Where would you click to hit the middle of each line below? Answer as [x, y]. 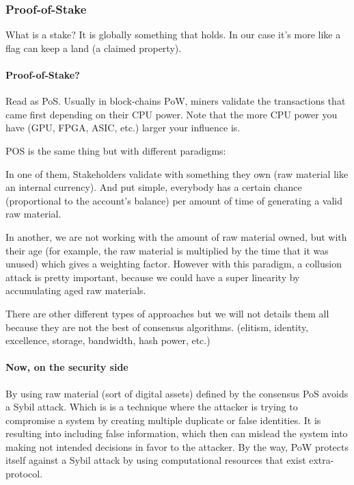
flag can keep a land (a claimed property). [94, 48]
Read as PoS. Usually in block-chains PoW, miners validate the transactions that [176, 101]
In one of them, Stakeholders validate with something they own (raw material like [177, 173]
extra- [322, 460]
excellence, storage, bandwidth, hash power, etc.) [108, 340]
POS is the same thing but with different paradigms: [116, 150]
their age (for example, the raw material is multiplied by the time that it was [167, 250]
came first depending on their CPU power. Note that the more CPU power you [172, 114]
